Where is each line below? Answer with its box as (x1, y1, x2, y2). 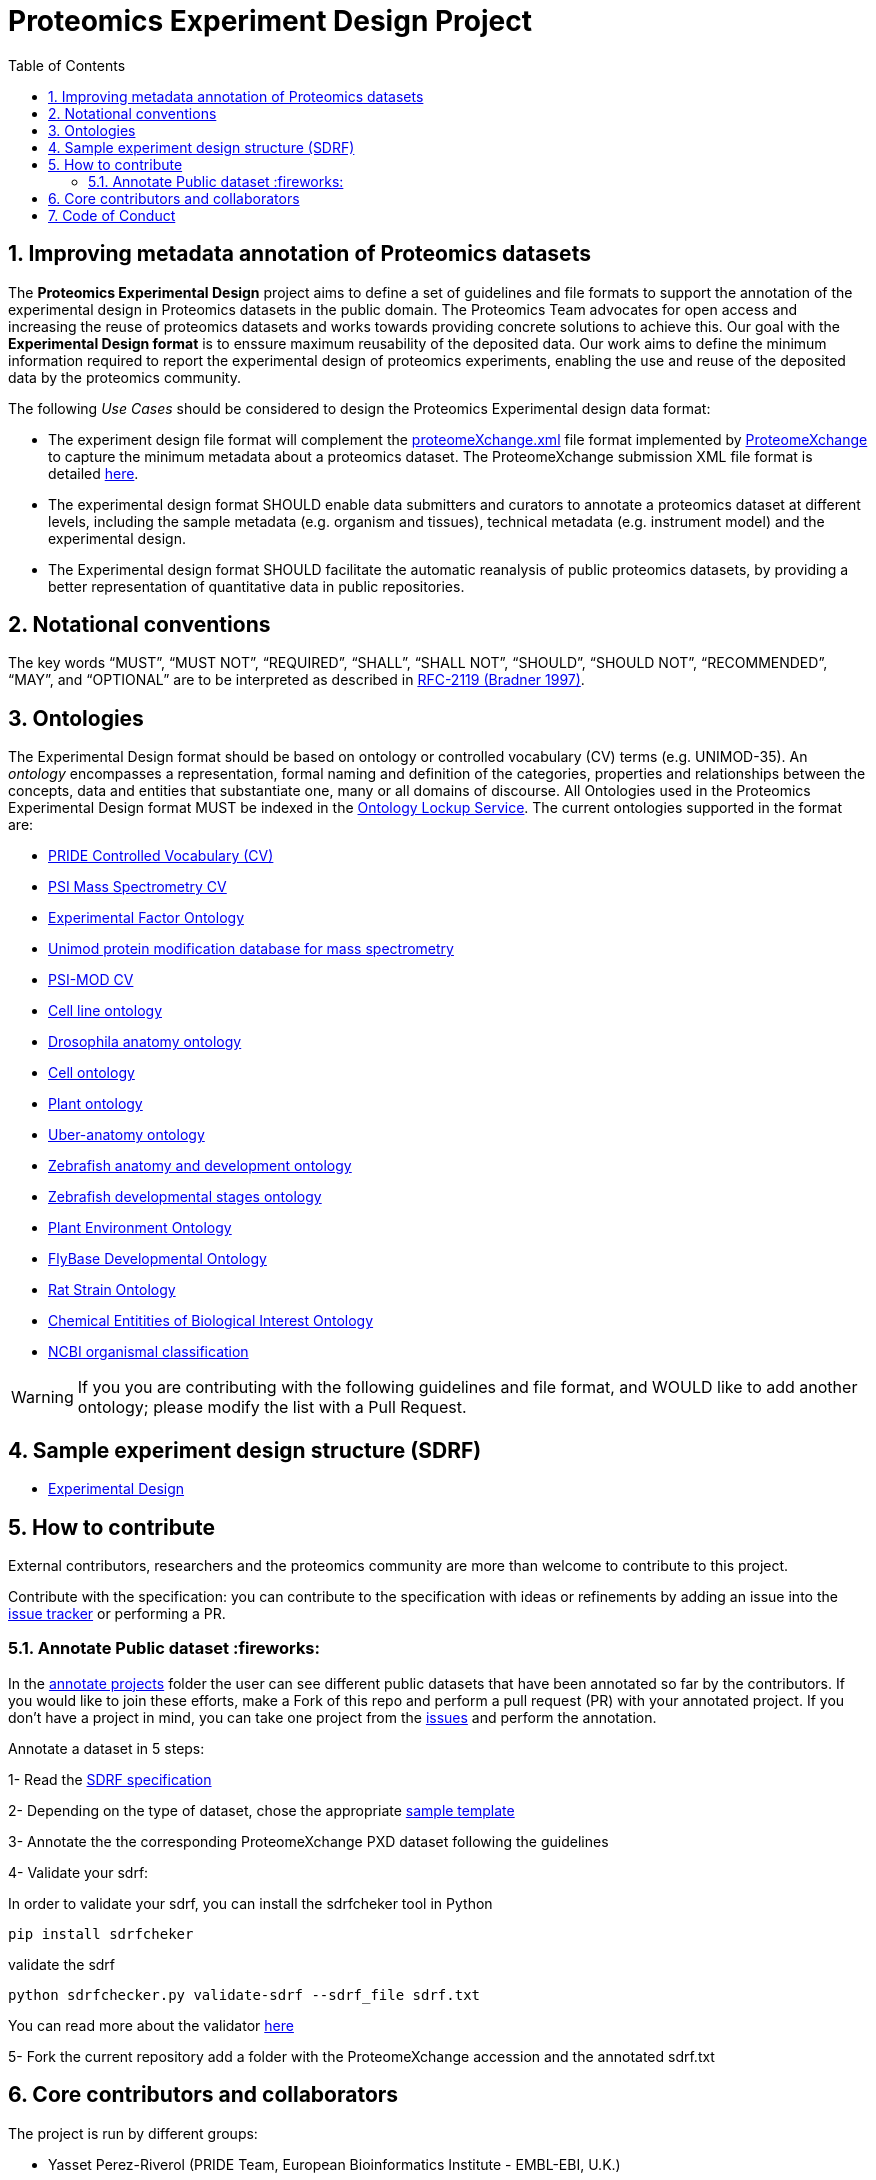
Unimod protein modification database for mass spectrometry (48, 940, 454, 958)
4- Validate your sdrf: (8, 1863, 149, 1881)
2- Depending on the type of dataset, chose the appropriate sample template (8, 1801, 515, 1819)
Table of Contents (8, 56, 126, 74)
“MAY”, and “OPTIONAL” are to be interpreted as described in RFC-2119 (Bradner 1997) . (8, 671, 585, 689)
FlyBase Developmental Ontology (48, 1250, 267, 1268)
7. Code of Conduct (48, 206, 176, 224)
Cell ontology (48, 1064, 135, 1082)
